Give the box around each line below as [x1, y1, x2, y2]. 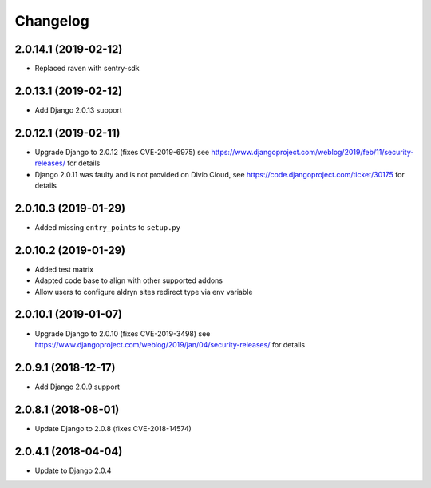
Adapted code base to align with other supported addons [34, 276, 223, 285]
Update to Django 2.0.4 [34, 466, 112, 475]
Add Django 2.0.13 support [34, 105, 123, 115]
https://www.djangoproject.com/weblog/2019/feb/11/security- [211, 147, 414, 157]
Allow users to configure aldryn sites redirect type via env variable [34, 287, 253, 296]
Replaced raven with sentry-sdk [34, 64, 140, 73]
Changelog [14, 12, 89, 30]
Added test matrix [34, 264, 94, 274]
